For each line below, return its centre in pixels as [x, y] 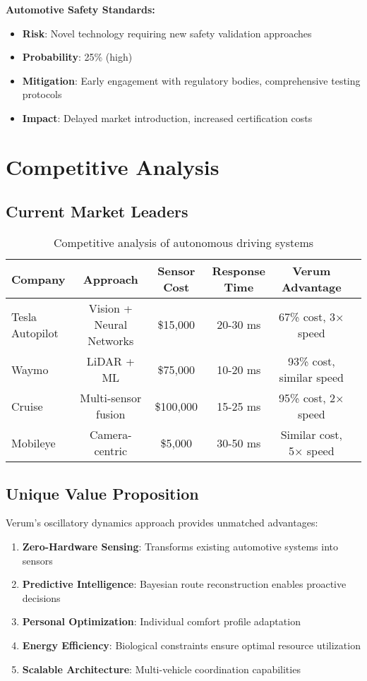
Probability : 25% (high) [77, 57]
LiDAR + [110, 361]
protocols [42, 94]
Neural [111, 325]
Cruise [27, 406]
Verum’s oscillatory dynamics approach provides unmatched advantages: [162, 523]
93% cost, [311, 361]
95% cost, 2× [312, 398]
